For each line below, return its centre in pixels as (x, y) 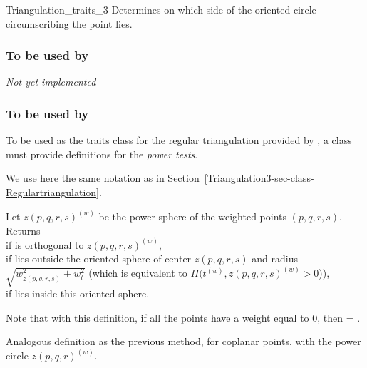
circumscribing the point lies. (69, 23)
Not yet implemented (51, 82)
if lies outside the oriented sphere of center (99, 259)
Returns (23, 230)
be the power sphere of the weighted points (193, 216)
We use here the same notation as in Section (103, 178)
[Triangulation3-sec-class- (259, 178)
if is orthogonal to (45, 244)
